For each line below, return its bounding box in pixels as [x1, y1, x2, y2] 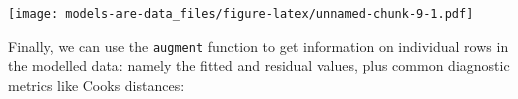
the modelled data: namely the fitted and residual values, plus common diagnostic [8, 55, 510, 76]
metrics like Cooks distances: [8, 74, 185, 95]
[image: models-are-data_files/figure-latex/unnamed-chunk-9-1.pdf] [8, 7, 474, 21]
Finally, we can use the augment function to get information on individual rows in [8, 35, 509, 56]
